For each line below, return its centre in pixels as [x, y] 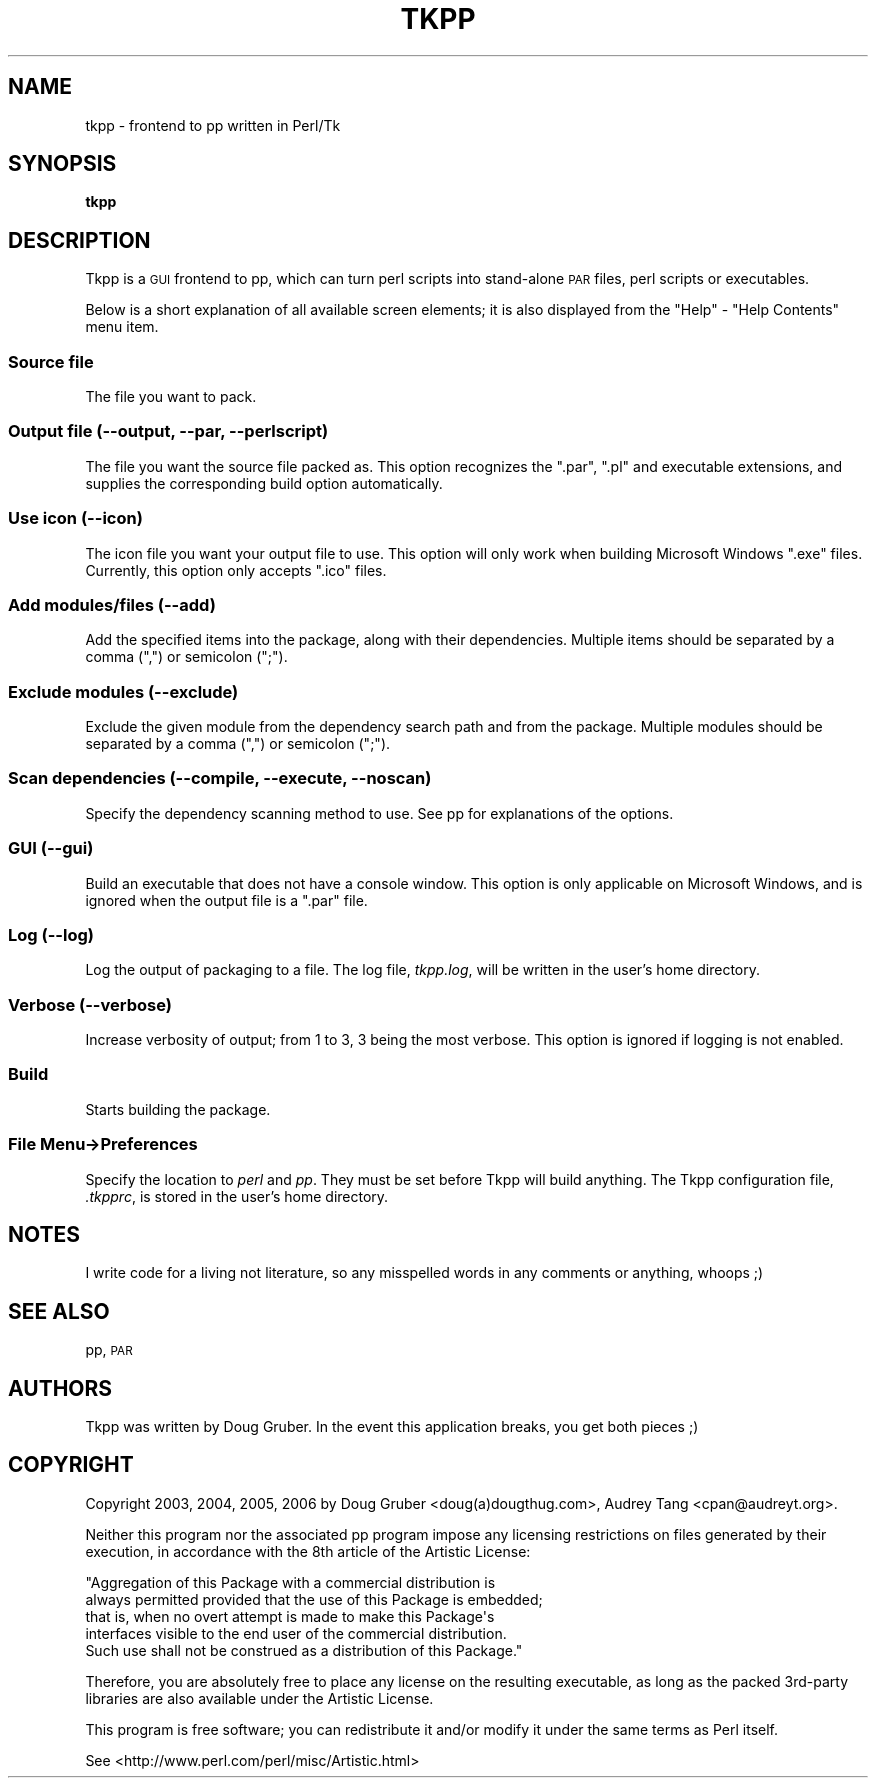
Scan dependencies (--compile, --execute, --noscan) [220, 778]
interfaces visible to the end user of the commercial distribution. [296, 1633]
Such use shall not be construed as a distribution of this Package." [304, 1650]
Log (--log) [51, 934]
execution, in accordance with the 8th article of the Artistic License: [308, 1551]
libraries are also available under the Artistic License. [259, 1698]
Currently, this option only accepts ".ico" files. [236, 570]
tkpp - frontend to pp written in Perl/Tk [213, 125]
